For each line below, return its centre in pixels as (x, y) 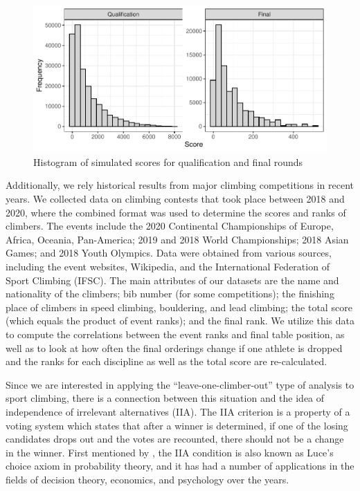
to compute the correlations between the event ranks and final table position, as (175, 334)
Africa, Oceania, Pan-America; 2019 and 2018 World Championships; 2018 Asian (177, 239)
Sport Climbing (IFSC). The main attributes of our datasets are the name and (172, 280)
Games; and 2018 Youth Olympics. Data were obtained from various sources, (169, 253)
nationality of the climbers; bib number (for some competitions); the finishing (170, 294)
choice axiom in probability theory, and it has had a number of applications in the (180, 466)
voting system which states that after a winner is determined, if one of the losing (177, 425)
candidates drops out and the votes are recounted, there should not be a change (175, 439)
